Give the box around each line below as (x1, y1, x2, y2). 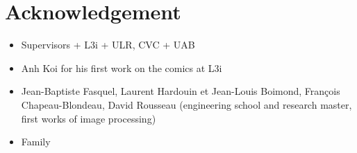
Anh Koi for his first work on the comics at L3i (21, 60, 222, 75)
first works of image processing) (21, 111, 156, 125)
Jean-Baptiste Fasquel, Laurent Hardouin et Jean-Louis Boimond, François (21, 84, 340, 98)
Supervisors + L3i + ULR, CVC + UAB (21, 37, 195, 52)
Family (21, 134, 51, 149)
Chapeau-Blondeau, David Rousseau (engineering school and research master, (21, 97, 352, 111)
